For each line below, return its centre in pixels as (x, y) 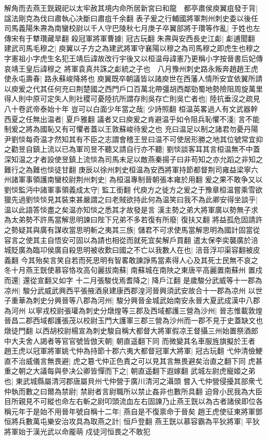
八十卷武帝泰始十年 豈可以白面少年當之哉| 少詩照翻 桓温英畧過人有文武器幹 (131, 108)
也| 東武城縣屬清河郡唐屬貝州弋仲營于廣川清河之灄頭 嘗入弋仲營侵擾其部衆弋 (133, 381)
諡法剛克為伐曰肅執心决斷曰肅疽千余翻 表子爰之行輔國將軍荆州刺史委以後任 (131, 18)
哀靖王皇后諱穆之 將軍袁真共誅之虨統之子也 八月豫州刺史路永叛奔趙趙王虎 (131, 68)
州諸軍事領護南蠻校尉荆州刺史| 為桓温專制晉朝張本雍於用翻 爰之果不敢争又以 (133, 179)
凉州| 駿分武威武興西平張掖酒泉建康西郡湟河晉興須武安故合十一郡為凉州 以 (130, 290)
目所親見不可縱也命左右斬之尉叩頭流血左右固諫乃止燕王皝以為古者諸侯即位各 (133, 401)
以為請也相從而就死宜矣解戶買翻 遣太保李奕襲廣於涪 (170, 240)
